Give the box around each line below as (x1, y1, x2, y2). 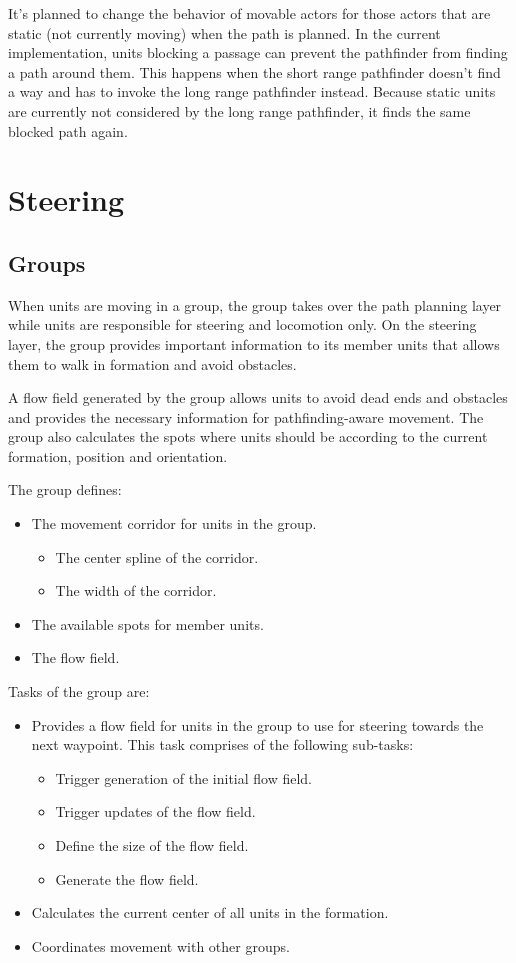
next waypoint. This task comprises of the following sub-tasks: (31, 734, 414, 755)
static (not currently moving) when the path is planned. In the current (8, 22, 441, 43)
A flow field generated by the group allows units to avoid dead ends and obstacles (8, 387, 508, 408)
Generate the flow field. (55, 868, 199, 889)
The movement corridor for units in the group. (31, 513, 317, 534)
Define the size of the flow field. (55, 835, 249, 856)
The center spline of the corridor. (55, 546, 259, 567)
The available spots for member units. (31, 613, 264, 634)
